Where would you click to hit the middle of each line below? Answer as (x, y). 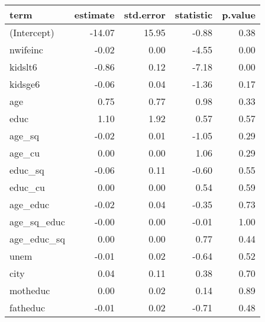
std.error (145, 15)
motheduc (30, 290)
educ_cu (28, 187)
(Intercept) (32, 32)
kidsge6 (25, 84)
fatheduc (28, 307)
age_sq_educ (37, 221)
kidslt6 (23, 67)
